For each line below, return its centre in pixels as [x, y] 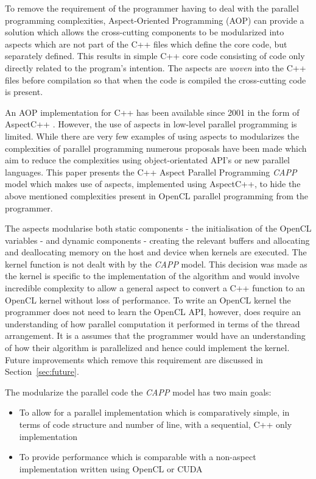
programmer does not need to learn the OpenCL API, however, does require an [153, 312]
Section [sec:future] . [42, 371]
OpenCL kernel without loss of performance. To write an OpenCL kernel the [148, 300]
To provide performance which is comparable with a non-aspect [138, 457]
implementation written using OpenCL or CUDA [111, 468]
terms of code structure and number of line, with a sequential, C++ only [156, 424]
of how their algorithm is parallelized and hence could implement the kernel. [147, 348]
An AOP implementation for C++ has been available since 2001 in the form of [152, 112]
